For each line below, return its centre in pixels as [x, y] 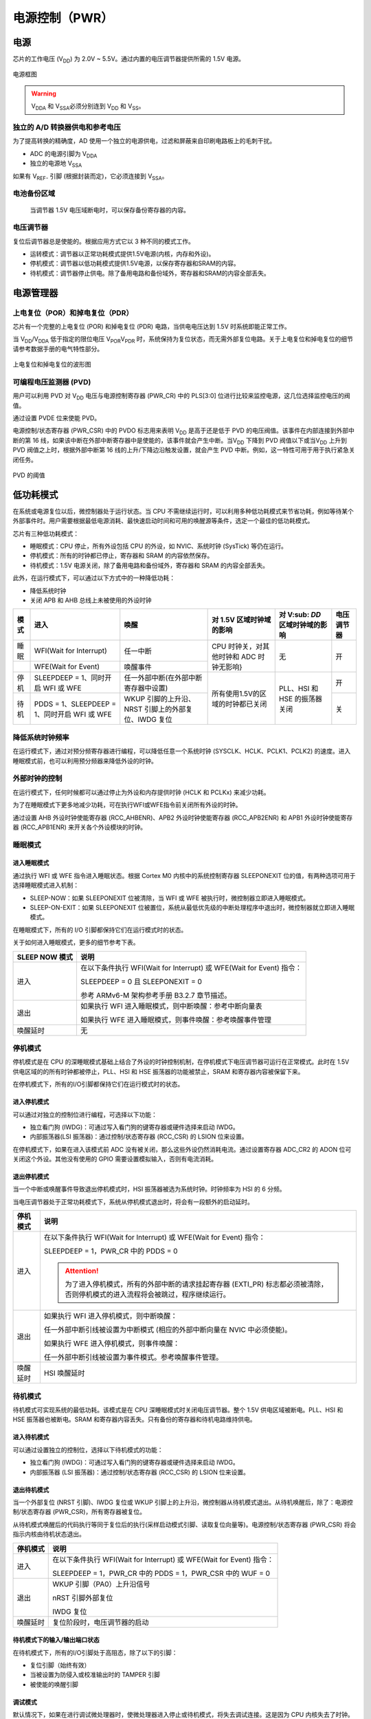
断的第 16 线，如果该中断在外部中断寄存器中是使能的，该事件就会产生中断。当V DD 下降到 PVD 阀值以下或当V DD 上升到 [180, 441]
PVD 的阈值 [29, 475]
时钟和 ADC [237, 657]
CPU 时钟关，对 [237, 646]
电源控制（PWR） [63, 18]
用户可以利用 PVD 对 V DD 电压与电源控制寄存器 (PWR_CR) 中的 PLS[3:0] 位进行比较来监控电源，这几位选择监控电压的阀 [181, 397]
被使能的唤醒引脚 [54, 1684]
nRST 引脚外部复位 [83, 1597]
